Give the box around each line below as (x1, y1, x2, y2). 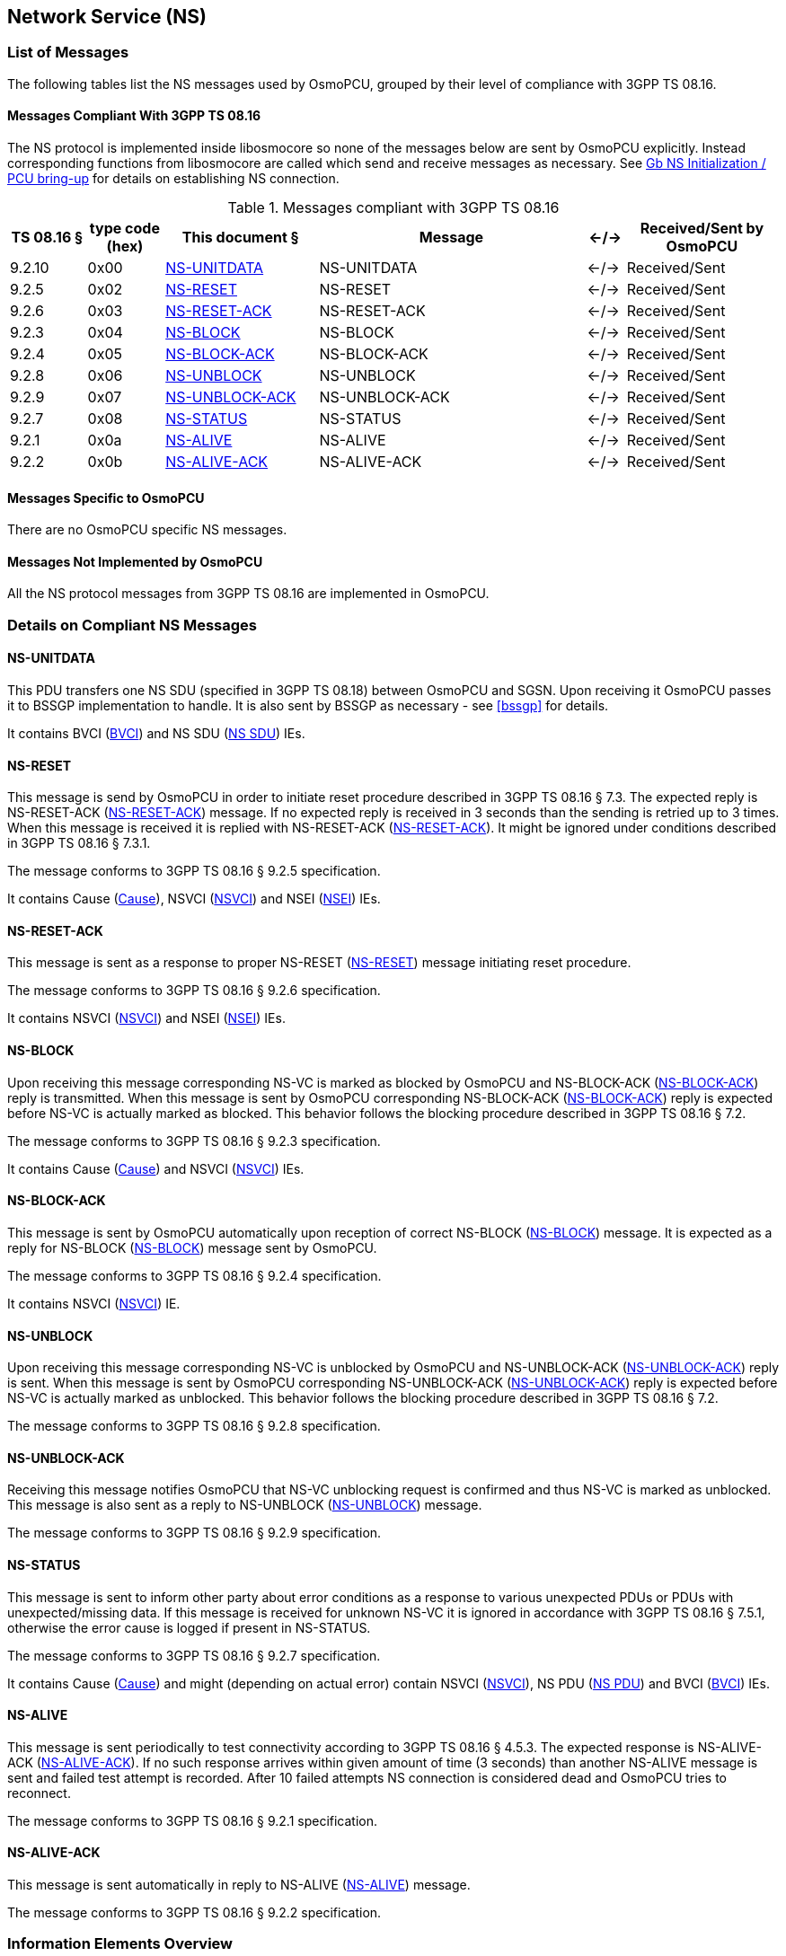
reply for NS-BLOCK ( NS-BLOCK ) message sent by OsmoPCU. (7, 1239, 377, 1256)
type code (89, 219, 160, 238)
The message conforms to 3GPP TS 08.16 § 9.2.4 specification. (7, 1267, 382, 1283)
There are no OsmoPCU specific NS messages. (7, 522, 287, 538)
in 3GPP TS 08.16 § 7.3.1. (7, 835, 151, 851)
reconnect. (7, 1784, 71, 1801)
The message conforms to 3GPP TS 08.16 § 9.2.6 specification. (7, 982, 381, 999)
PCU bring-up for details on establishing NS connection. (7, 171, 340, 187)
